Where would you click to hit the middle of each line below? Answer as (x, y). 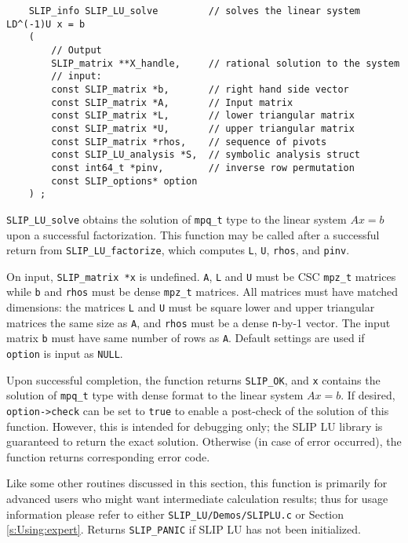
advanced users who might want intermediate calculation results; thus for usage (197, 499)
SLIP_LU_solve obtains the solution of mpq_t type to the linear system (177, 219)
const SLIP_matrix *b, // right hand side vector (200, 89)
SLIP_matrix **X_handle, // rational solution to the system (226, 63)
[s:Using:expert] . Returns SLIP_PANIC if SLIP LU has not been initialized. (184, 529)
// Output (76, 50)
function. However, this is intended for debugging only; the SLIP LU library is (195, 426)
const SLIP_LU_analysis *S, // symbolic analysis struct (206, 155)
